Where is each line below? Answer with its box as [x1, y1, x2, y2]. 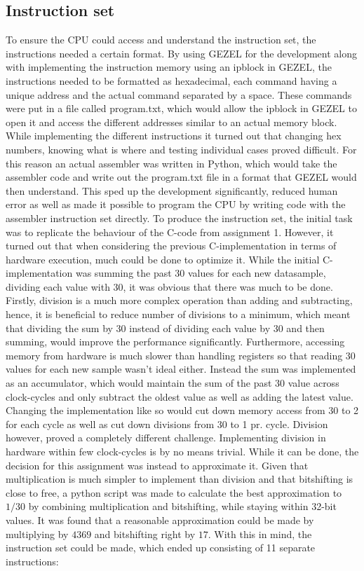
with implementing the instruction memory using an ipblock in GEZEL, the [6, 60, 332, 74]
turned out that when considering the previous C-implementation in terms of [6, 238, 337, 253]
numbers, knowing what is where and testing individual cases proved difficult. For [6, 142, 357, 156]
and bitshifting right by [94, 526, 196, 541]
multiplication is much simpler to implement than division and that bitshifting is [6, 472, 353, 486]
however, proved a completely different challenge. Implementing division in [6, 430, 326, 445]
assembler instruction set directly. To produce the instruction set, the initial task [6, 210, 353, 225]
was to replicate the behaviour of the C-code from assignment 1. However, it [6, 224, 334, 239]
